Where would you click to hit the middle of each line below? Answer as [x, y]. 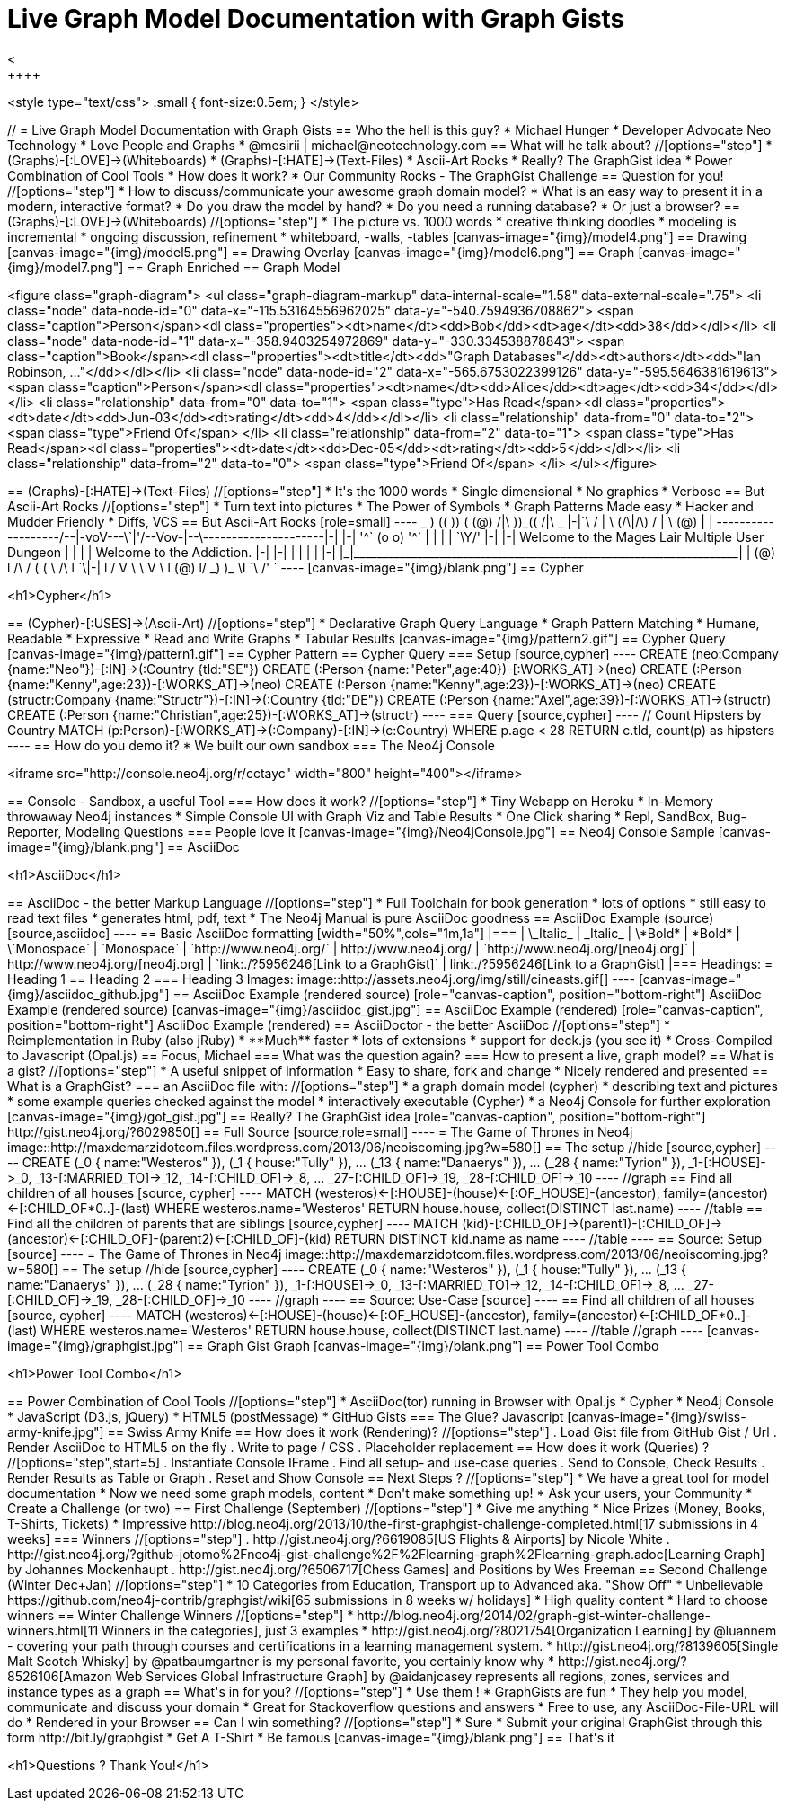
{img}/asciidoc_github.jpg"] [88, 994]
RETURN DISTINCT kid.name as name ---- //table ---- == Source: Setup [548, 1238]
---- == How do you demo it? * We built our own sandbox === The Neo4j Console [251, 745]
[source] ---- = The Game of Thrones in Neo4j [145, 1254]
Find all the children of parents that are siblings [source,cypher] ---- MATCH [233, 1223]
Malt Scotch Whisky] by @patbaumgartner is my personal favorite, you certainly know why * [281, 1661]
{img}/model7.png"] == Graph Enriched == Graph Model [174, 267]
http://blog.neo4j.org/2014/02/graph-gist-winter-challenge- [534, 1615]
